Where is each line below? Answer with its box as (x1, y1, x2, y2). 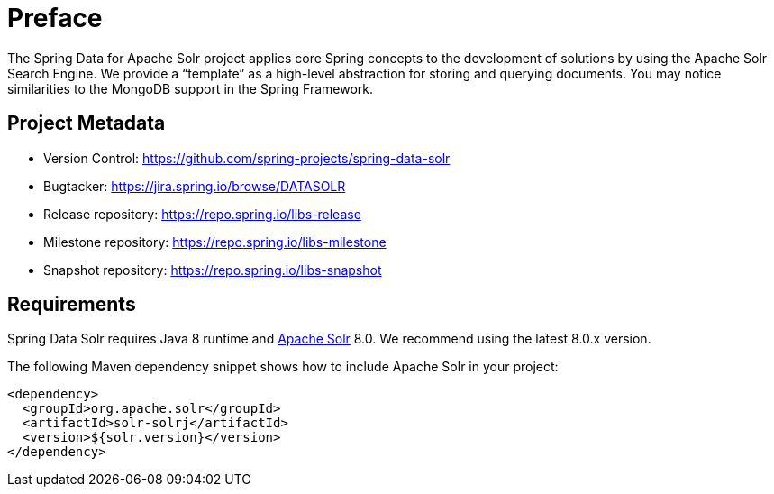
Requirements (7, 293, 136, 316)
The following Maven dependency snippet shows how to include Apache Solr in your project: (7, 359, 559, 375)
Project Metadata (7, 112, 166, 135)
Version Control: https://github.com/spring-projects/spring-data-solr (43, 150, 451, 166)
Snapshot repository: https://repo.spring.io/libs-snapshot (43, 261, 382, 278)
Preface (7, 3, 103, 33)
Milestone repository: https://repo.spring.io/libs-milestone (43, 233, 387, 250)
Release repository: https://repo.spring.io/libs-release (43, 206, 361, 222)
